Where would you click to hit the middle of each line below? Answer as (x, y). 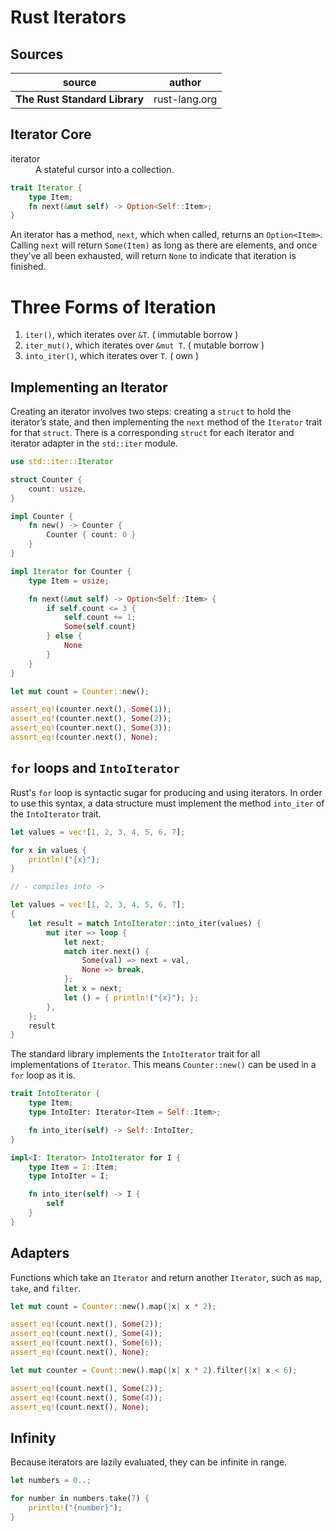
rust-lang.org (185, 99)
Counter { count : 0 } (91, 535)
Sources (37, 54)
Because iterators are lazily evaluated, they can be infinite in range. (149, 1462)
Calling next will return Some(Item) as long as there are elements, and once (164, 245)
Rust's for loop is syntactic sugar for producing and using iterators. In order (166, 792)
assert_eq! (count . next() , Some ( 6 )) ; (86, 1343)
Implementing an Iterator (89, 387)
